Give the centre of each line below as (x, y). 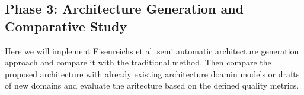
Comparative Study (66, 26)
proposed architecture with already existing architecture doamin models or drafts (152, 73)
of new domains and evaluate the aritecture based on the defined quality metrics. (152, 85)
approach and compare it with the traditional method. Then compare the (138, 62)
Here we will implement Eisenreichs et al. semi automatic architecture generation (152, 50)
